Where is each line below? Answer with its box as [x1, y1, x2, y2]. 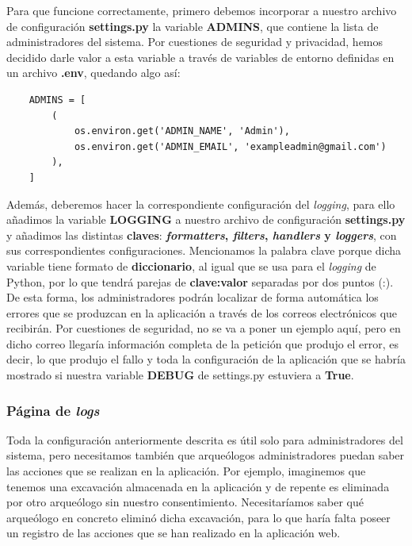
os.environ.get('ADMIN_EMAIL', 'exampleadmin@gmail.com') [74, 140, 387, 152]
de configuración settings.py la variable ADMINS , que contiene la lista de [6, 17, 379, 34]
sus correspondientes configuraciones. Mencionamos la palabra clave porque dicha [6, 242, 402, 259]
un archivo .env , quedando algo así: [6, 64, 181, 81]
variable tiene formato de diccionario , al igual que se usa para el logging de [6, 257, 376, 274]
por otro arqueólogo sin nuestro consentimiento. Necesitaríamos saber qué [6, 494, 364, 510]
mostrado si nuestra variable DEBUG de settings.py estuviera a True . [6, 367, 354, 383]
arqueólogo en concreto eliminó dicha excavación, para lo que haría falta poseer [6, 509, 391, 525]
